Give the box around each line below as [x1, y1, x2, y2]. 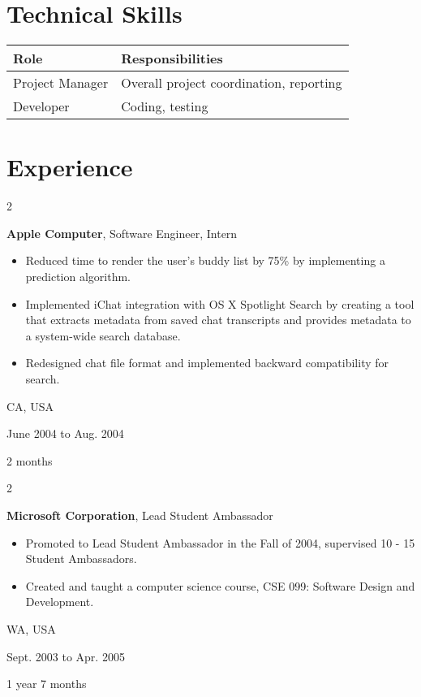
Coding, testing [121, 97, 208, 116]
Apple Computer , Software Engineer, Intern [6, 224, 238, 241]
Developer [13, 97, 70, 116]
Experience [6, 150, 133, 184]
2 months [6, 452, 53, 469]
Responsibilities [121, 49, 223, 68]
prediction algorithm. [25, 268, 131, 285]
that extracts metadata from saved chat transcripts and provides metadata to [25, 311, 411, 328]
